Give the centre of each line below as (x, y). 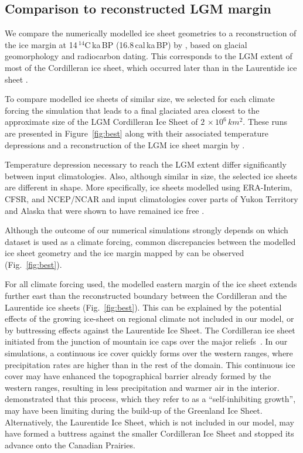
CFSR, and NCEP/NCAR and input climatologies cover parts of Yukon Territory (151, 198)
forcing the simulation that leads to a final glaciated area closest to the (132, 110)
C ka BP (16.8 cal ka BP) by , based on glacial (166, 44)
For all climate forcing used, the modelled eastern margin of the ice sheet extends (151, 284)
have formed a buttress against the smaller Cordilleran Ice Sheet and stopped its (149, 433)
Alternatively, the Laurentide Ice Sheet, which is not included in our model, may (149, 422)
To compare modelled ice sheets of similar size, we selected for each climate (140, 99)
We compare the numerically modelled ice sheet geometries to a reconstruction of (151, 33)
